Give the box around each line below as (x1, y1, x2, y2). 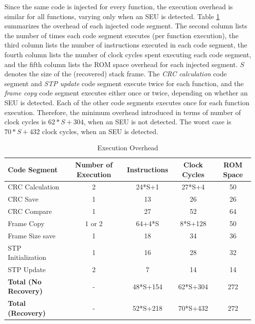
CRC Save (8, 194, 39, 204)
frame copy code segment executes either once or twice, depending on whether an (4, 88, 248, 98)
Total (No (8, 276, 42, 286)
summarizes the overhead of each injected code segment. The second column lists (4, 21, 247, 31)
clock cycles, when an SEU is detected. (42, 126, 159, 136)
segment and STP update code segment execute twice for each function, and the (4, 78, 244, 88)
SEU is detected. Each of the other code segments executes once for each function (4, 97, 250, 107)
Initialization (8, 252, 46, 262)
